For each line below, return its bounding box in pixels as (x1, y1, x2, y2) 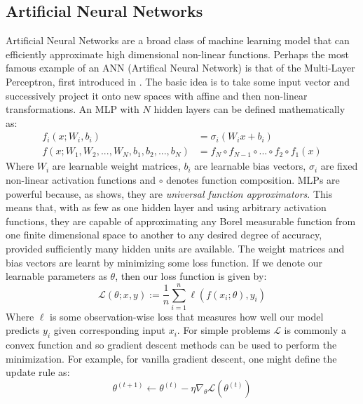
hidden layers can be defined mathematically (153, 102, 345, 116)
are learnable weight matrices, (52, 159, 181, 173)
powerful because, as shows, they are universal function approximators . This (6, 186, 333, 201)
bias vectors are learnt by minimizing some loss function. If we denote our (6, 255, 323, 269)
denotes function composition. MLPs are (166, 173, 340, 187)
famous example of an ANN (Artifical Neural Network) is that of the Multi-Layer (6, 60, 355, 75)
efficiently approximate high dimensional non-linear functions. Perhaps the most (6, 46, 349, 61)
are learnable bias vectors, (194, 159, 306, 173)
